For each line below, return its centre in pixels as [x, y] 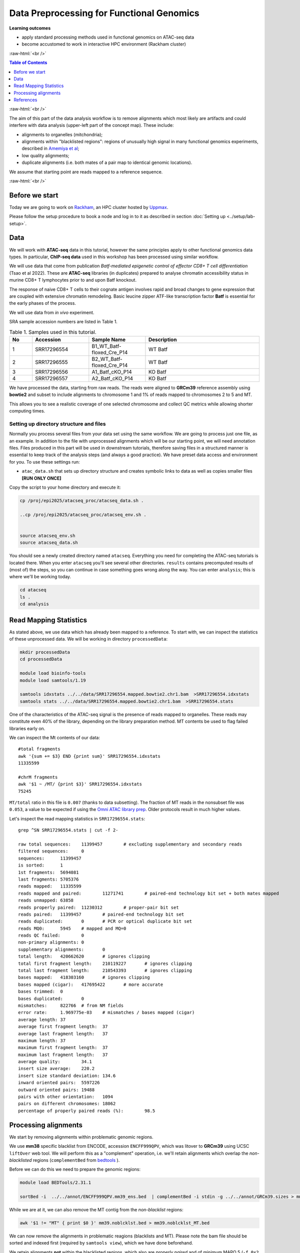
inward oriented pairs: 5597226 [59, 1083]
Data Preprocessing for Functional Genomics [104, 13]
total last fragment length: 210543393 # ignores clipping [105, 971]
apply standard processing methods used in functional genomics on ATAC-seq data [108, 37]
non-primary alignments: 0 [51, 943]
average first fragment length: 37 [63, 1027]
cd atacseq [33, 590]
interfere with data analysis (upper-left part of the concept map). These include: [92, 125]
